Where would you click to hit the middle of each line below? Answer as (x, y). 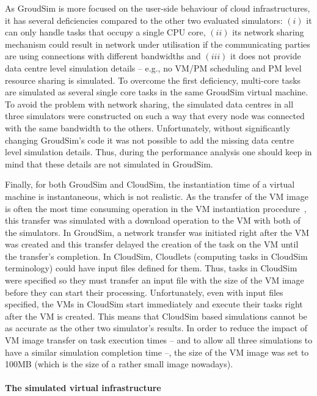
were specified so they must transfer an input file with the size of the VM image (155, 280)
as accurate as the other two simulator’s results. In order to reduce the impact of (156, 328)
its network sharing (268, 32)
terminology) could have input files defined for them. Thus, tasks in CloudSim (151, 268)
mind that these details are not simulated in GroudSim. (109, 163)
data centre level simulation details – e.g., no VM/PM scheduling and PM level (153, 68)
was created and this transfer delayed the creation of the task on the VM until (152, 244)
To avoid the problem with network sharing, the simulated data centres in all (149, 104)
